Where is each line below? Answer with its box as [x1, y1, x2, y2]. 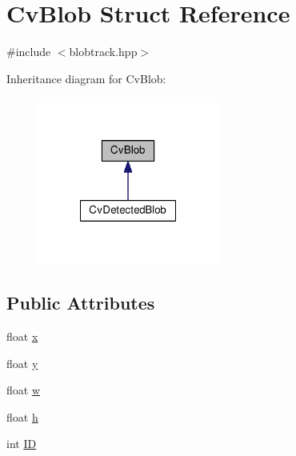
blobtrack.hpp [69, 43, 138, 60]
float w [6, 382, 41, 398]
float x [6, 328, 38, 345]
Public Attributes [6, 290, 155, 315]
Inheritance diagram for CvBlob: [6, 70, 166, 86]
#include [6, 43, 51, 60]
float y [6, 354, 38, 371]
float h [6, 408, 38, 425]
